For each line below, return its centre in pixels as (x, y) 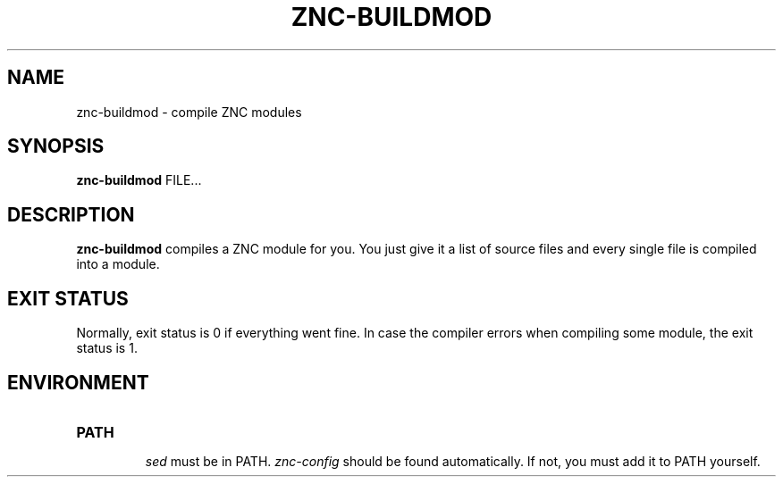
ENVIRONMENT (78, 382)
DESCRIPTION (71, 214)
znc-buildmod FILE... (139, 180)
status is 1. (107, 348)
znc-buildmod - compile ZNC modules (189, 112)
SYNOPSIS (56, 146)
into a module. (118, 264)
